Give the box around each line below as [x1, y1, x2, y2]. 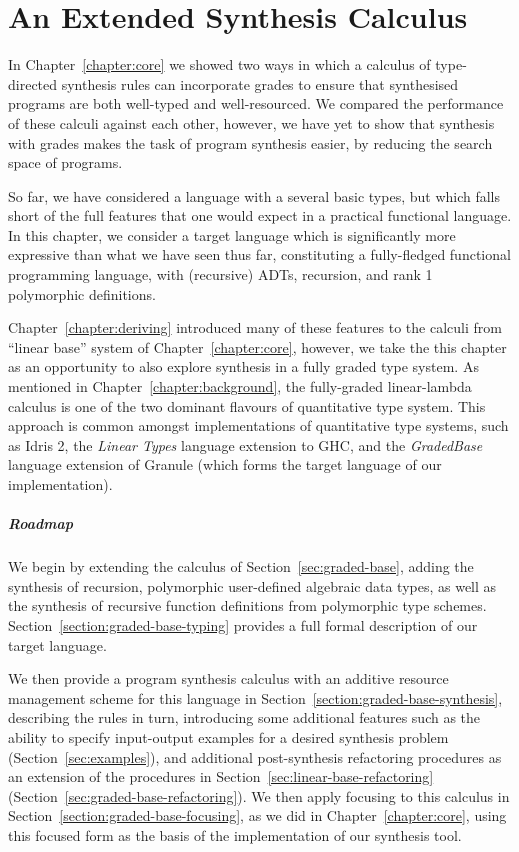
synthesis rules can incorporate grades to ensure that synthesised [61, 73, 459, 94]
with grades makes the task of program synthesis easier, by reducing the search [8, 132, 493, 153]
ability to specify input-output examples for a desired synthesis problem [8, 726, 449, 747]
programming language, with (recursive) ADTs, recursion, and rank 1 [8, 264, 433, 285]
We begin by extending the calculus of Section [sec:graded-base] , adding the [8, 556, 474, 577]
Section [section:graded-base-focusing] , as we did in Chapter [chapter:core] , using [8, 805, 507, 826]
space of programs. [8, 152, 123, 173]
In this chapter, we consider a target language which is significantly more [8, 224, 456, 245]
